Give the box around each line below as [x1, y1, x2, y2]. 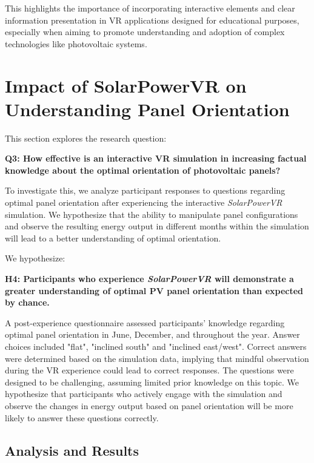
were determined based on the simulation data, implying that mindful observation [5, 352, 309, 364]
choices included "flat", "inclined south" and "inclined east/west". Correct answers [5, 340, 307, 352]
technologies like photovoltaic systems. [5, 37, 147, 50]
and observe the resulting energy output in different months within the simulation [5, 220, 309, 232]
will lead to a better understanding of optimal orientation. [5, 231, 221, 244]
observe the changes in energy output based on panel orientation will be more [5, 399, 293, 412]
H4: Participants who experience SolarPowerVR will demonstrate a [5, 272, 294, 285]
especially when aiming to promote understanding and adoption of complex [5, 25, 285, 38]
